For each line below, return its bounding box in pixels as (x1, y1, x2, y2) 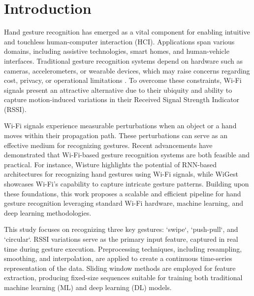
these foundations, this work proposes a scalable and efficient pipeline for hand (4, 188, 241, 198)
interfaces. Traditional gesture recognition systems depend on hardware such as (4, 55, 243, 66)
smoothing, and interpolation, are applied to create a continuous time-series (4, 253, 232, 263)
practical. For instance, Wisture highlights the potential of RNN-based (4, 159, 217, 169)
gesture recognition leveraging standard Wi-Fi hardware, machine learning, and (4, 198, 243, 208)
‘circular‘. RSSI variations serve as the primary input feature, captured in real (4, 234, 238, 244)
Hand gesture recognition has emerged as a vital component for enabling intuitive (4, 27, 250, 37)
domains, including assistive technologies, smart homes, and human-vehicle (4, 46, 229, 56)
